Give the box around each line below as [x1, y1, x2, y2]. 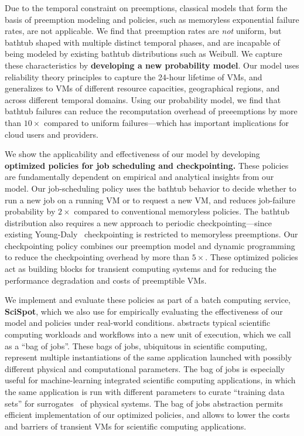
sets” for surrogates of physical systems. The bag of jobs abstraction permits [5, 397, 283, 409]
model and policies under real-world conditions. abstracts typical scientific [5, 316, 271, 329]
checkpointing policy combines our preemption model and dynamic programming [5, 239, 295, 251]
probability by [5, 205, 56, 217]
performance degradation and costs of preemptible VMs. [5, 274, 207, 286]
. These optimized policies [205, 251, 298, 263]
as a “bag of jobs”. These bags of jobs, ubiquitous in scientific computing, [5, 339, 268, 352]
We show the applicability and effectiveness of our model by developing [5, 148, 260, 160]
